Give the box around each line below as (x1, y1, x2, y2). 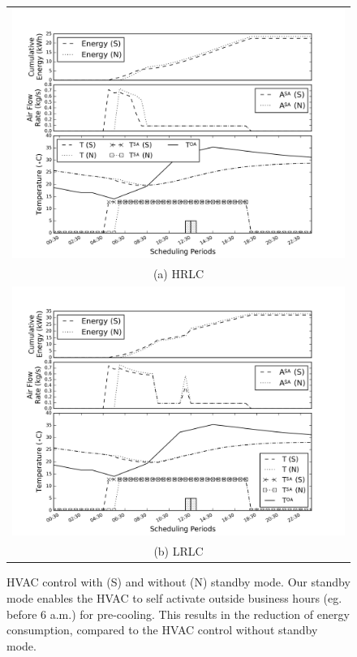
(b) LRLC (153, 543, 204, 560)
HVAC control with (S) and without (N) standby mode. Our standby (6, 573, 351, 590)
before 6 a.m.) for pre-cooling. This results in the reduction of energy (6, 605, 350, 622)
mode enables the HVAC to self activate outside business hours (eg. (6, 589, 342, 606)
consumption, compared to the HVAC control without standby (6, 621, 318, 638)
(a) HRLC (153, 265, 204, 282)
